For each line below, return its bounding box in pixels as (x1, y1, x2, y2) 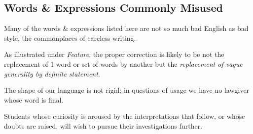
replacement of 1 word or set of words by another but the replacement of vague (4, 58, 243, 69)
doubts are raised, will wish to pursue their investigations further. (4, 120, 203, 131)
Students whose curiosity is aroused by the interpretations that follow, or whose (4, 111, 245, 121)
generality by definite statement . (4, 68, 100, 79)
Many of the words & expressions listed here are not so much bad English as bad (4, 23, 249, 33)
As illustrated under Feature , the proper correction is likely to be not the (4, 49, 224, 59)
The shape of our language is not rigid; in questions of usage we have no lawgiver (4, 85, 250, 95)
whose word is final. (4, 94, 64, 105)
